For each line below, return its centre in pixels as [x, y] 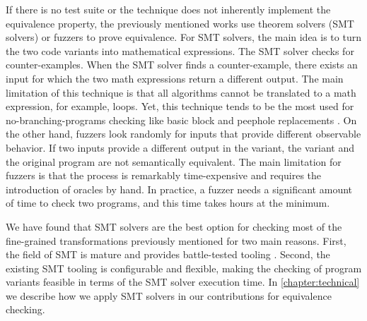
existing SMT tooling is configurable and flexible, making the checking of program [184, 268]
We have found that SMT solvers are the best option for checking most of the [174, 226]
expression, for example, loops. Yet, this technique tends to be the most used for [180, 106]
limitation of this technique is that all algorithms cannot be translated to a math [181, 92]
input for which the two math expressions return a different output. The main [175, 78]
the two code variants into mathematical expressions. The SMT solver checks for [180, 50]
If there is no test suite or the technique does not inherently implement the [168, 9]
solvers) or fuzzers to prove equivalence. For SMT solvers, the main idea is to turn [183, 37]
